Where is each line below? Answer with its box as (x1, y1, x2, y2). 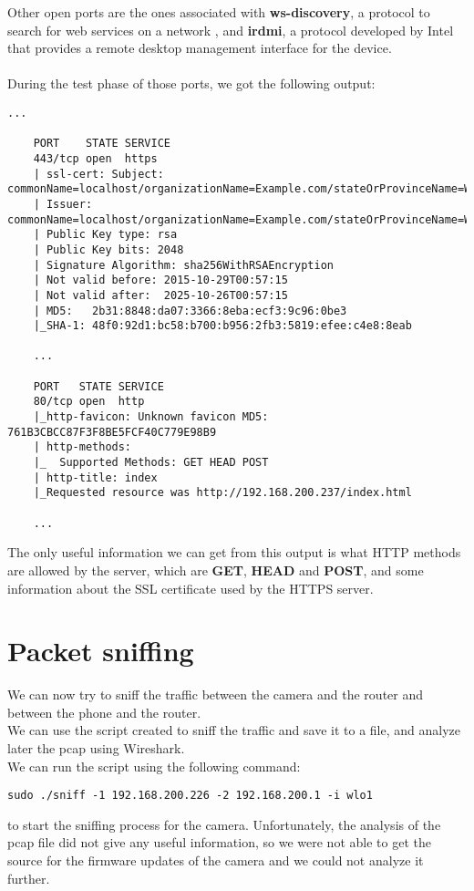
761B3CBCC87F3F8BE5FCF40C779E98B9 (7, 425, 217, 439)
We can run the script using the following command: (7, 756, 301, 775)
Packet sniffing (7, 632, 194, 669)
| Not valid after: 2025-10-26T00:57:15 (33, 288, 288, 302)
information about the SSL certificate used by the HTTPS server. (7, 578, 374, 597)
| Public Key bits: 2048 (33, 243, 184, 256)
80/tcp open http (33, 395, 145, 409)
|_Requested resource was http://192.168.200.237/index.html (33, 486, 412, 500)
